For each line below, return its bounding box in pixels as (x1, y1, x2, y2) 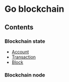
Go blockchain (4, 3, 65, 15)
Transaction (11, 54, 36, 60)
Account (11, 49, 29, 55)
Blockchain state (4, 38, 46, 45)
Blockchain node (4, 71, 46, 78)
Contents (4, 23, 34, 31)
